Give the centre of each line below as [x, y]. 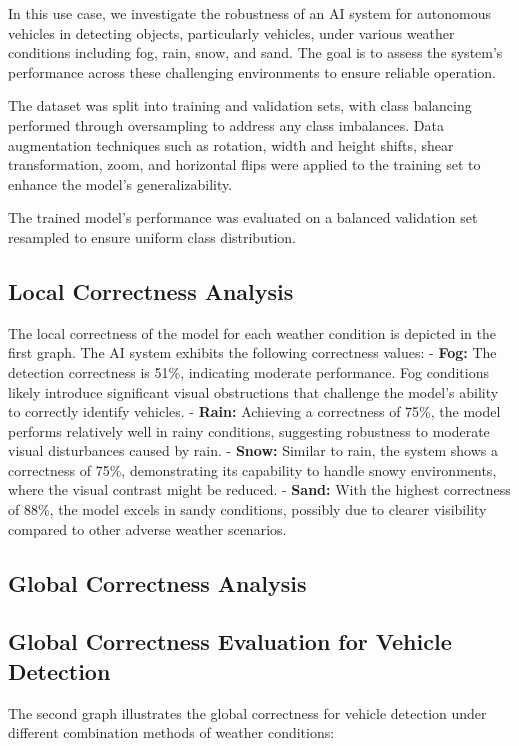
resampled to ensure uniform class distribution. [152, 236]
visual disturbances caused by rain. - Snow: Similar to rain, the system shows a [253, 450]
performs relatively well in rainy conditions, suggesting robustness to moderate [249, 430]
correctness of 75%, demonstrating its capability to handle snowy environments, [252, 469]
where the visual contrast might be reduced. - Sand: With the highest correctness [259, 489]
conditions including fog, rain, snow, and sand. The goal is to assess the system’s [255, 52]
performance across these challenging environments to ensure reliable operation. [252, 71]
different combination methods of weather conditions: [171, 732]
